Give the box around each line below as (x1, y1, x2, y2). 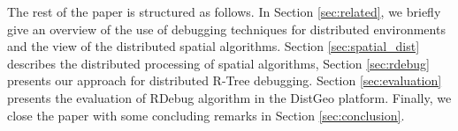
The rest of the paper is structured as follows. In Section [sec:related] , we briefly (7, 3, 441, 20)
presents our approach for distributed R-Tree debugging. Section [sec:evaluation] (7, 71, 442, 90)
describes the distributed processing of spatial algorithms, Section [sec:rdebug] (7, 54, 431, 72)
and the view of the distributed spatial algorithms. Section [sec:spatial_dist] (7, 37, 420, 55)
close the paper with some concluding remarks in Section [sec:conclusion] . (7, 106, 405, 124)
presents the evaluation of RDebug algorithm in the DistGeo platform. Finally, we (7, 88, 452, 106)
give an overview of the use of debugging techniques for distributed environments (7, 19, 446, 38)
